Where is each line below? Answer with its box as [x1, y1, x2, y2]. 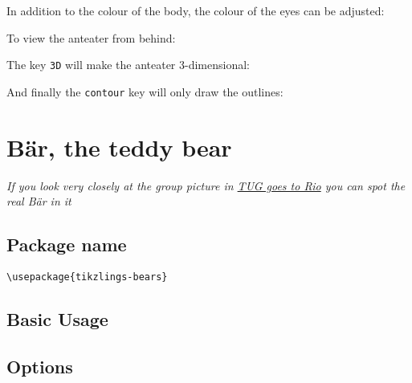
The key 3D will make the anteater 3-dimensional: [6, 56, 250, 73]
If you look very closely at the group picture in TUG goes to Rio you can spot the [6, 177, 406, 194]
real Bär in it [6, 193, 71, 210]
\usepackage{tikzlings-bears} [6, 271, 168, 283]
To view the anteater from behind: [6, 29, 176, 46]
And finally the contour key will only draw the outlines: [6, 83, 284, 100]
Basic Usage [6, 307, 108, 332]
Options [6, 353, 73, 378]
